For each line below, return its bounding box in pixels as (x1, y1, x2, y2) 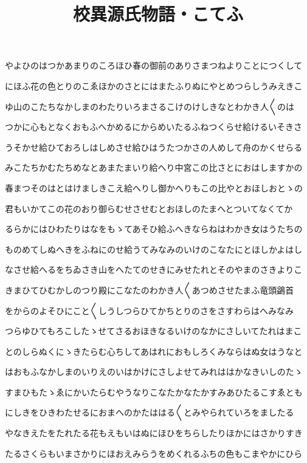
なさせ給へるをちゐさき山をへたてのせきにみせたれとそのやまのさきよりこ (5, 263, 303, 276)
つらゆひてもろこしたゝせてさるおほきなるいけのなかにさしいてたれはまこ (5, 324, 302, 337)
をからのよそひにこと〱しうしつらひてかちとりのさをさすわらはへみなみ (5, 304, 294, 317)
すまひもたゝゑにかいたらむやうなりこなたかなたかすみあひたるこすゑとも (5, 385, 303, 398)
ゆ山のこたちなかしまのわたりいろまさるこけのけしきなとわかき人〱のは (5, 100, 294, 112)
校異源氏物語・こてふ (72, 1, 243, 26)
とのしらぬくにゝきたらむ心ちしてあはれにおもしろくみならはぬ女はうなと (5, 345, 303, 357)
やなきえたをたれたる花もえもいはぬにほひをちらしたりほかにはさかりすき (5, 427, 303, 439)
